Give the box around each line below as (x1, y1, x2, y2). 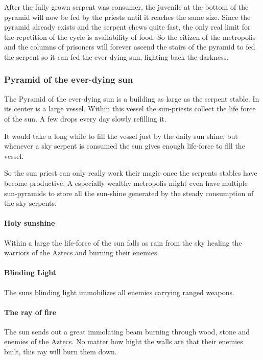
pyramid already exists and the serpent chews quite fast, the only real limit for (4, 21, 251, 32)
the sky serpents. (4, 198, 57, 208)
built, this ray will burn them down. (4, 346, 117, 357)
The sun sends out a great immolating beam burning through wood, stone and (4, 326, 250, 337)
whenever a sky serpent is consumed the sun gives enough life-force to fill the (4, 140, 245, 151)
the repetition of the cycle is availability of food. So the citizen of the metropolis (4, 31, 256, 42)
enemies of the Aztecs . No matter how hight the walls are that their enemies (4, 336, 243, 347)
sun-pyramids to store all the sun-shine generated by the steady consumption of (4, 187, 254, 198)
